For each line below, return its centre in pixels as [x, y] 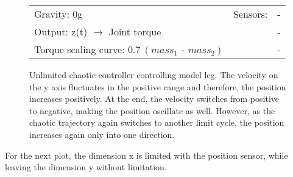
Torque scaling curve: [79, 49]
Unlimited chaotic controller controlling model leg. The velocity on [154, 74]
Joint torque [135, 31]
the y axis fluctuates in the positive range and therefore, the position [158, 86]
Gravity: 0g [58, 14]
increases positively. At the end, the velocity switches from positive [154, 99]
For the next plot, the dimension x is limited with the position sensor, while [146, 155]
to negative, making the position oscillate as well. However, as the [152, 110]
